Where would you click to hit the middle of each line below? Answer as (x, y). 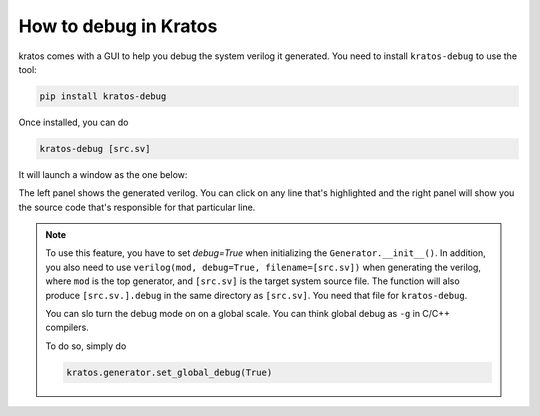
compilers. (67, 327)
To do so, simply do (86, 346)
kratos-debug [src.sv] (95, 148)
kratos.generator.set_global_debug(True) (169, 372)
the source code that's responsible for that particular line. (137, 207)
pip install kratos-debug (103, 96)
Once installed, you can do (73, 122)
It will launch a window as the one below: (103, 174)
